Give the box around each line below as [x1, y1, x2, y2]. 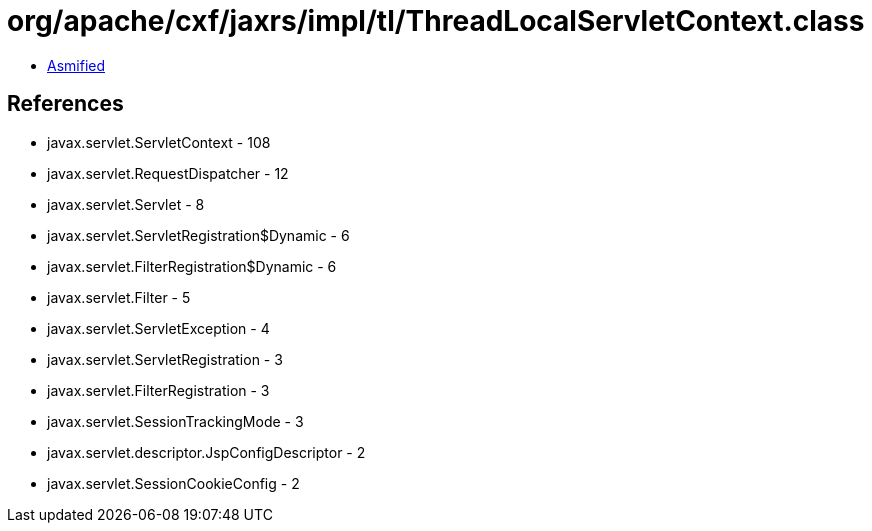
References [7, 91, 124, 117]
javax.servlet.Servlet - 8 [47, 195, 205, 213]
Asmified [47, 56, 106, 74]
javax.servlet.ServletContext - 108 [47, 133, 271, 151]
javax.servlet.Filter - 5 [47, 288, 191, 306]
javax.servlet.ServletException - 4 [47, 319, 270, 337]
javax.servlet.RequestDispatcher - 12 [47, 164, 289, 182]
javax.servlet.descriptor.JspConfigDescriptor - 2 [47, 443, 366, 461]
